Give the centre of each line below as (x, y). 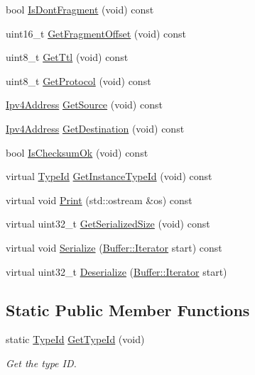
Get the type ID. (41, 363)
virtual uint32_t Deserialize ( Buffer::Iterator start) (116, 271)
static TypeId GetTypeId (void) (75, 339)
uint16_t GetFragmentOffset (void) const (96, 33)
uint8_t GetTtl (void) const (67, 57)
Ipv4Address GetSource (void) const (84, 105)
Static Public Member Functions (128, 309)
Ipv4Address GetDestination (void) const (95, 128)
